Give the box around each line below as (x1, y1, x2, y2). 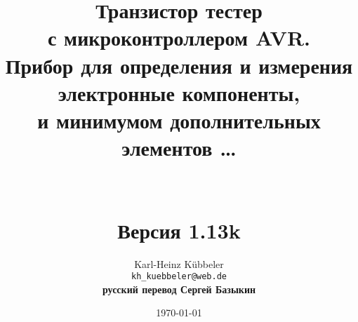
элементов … (121, 133, 237, 162)
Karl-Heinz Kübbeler (134, 256, 224, 271)
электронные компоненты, (58, 78, 300, 107)
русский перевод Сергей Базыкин (102, 281, 256, 296)
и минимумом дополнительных (37, 105, 321, 134)
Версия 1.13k (117, 215, 241, 244)
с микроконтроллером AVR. (47, 23, 311, 52)
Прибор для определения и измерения (5, 51, 353, 79)
